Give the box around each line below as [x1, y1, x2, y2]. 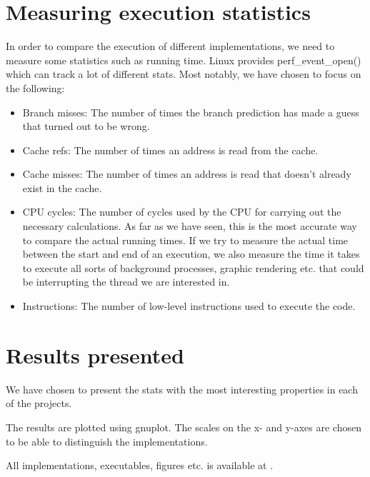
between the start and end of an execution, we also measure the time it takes [22, 246, 360, 261]
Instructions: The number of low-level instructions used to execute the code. [22, 298, 356, 313]
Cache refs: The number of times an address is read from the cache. [22, 142, 319, 157]
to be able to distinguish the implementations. [6, 433, 208, 448]
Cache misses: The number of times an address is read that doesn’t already [22, 166, 351, 181]
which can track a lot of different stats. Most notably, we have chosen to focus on [6, 66, 361, 81]
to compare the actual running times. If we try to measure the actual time [22, 232, 349, 247]
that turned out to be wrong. [22, 119, 150, 134]
